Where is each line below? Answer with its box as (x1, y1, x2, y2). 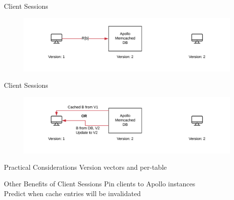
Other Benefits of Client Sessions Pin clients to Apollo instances (4, 179, 195, 189)
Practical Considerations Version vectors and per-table (4, 162, 167, 172)
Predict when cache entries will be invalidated (4, 188, 141, 198)
